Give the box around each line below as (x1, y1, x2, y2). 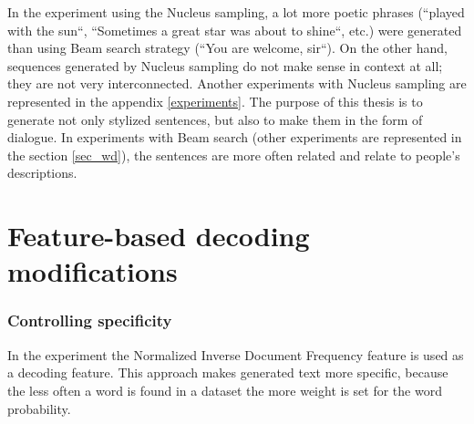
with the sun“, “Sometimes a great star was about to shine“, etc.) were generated (7, 20, 462, 39)
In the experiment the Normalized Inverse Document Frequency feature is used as (7, 345, 464, 364)
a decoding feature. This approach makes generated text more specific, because (7, 363, 448, 382)
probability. (7, 398, 71, 418)
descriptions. (7, 163, 77, 182)
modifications (7, 253, 178, 290)
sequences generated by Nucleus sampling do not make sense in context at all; (7, 56, 443, 75)
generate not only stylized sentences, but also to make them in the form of (7, 109, 423, 129)
